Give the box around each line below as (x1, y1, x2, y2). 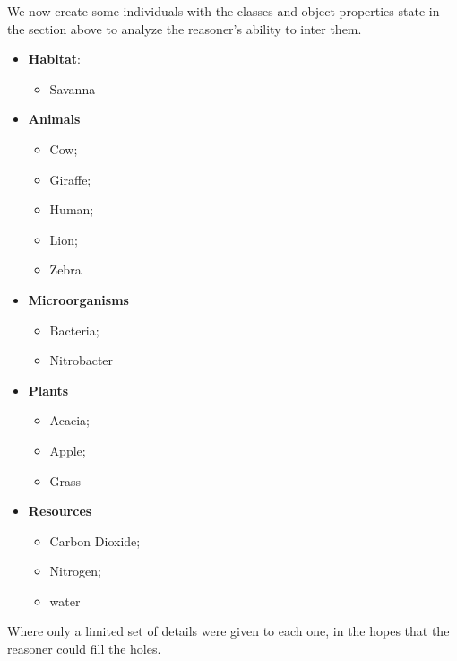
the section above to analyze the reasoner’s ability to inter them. (7, 19, 362, 38)
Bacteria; (49, 320, 99, 339)
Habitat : (28, 49, 81, 68)
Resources (28, 501, 92, 520)
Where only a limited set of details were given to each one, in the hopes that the (7, 622, 450, 640)
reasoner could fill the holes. (7, 639, 161, 658)
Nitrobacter (49, 351, 114, 370)
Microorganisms (28, 290, 129, 309)
